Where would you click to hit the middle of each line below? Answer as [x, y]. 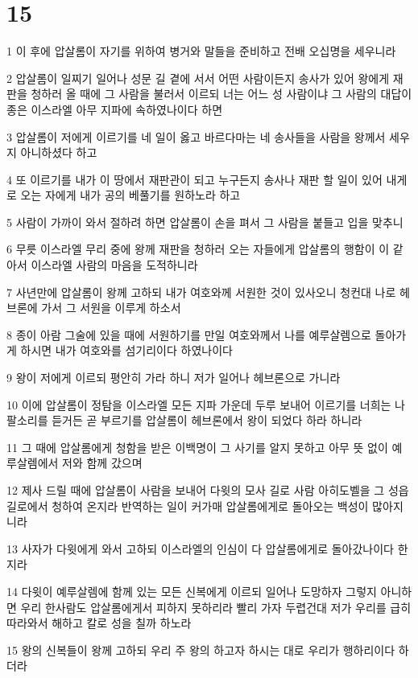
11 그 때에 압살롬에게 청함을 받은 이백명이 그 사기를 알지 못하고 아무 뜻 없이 [197, 447]
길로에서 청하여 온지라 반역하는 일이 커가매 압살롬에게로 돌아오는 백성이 [188, 505]
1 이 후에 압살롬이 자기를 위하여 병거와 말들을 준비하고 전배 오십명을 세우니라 [201, 51]
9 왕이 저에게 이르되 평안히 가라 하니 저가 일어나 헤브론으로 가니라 [174, 378]
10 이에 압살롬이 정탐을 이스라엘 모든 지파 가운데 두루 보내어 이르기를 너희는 [199, 404]
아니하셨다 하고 [59, 152]
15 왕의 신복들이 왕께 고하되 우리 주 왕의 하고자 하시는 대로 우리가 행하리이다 [201, 649]
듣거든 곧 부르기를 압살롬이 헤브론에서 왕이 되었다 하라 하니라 [207, 420]
